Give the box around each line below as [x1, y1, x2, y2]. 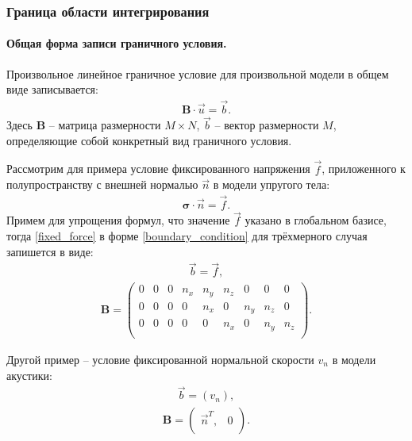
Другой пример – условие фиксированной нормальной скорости [6, 351, 314, 367]
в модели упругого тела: [213, 176, 330, 193]
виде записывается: [6, 81, 98, 98]
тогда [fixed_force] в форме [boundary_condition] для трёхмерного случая [6, 227, 368, 244]
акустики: [6, 366, 52, 383]
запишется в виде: [6, 243, 94, 259]
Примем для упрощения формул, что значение [6, 212, 230, 228]
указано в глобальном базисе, [245, 212, 387, 228]
